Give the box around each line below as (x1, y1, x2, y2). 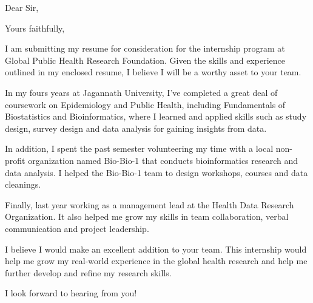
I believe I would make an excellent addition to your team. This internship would (5, 242, 307, 255)
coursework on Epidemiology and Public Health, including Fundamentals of (5, 98, 286, 111)
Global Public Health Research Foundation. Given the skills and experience (5, 53, 285, 66)
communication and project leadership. (5, 222, 149, 234)
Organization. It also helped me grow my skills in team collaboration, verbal (5, 210, 289, 223)
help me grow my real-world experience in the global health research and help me (5, 254, 308, 267)
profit (5, 154, 25, 166)
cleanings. (5, 178, 41, 191)
